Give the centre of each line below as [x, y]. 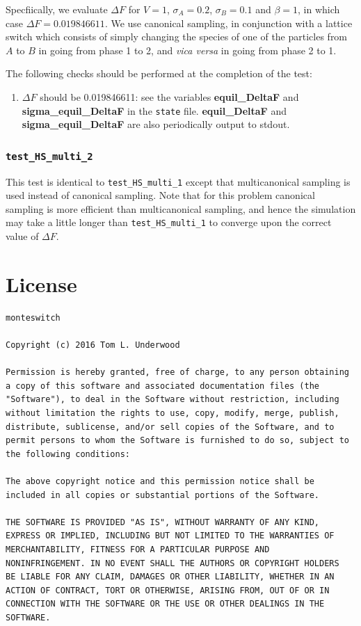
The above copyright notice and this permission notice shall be [160, 481]
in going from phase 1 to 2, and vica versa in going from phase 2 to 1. [187, 50]
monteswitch [33, 318]
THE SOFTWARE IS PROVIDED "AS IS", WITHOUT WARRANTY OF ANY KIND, [163, 522]
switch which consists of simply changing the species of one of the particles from [177, 37]
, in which [319, 9]
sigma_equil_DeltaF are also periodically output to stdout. [156, 124]
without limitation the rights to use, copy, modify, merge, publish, [173, 413]
